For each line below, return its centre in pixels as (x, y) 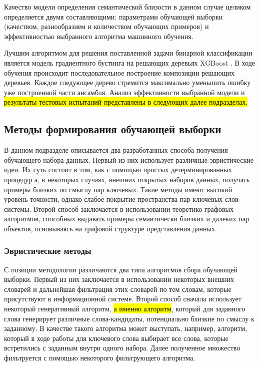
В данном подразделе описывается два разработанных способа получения (116, 150)
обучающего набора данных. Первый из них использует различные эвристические (129, 159)
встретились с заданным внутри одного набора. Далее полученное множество (122, 348)
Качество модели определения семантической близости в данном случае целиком (127, 7)
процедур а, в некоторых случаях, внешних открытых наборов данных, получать (127, 179)
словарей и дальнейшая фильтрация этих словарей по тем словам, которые (118, 289)
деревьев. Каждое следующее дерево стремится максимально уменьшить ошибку (127, 82)
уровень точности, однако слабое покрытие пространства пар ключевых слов (121, 199)
